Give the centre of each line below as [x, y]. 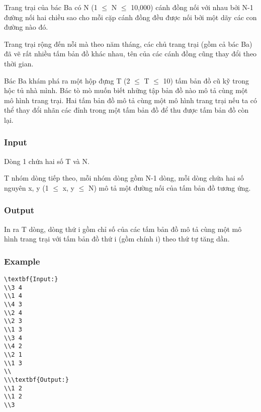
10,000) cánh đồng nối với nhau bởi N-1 [192, 7]
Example [22, 261]
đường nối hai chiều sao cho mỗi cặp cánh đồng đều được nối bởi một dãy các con [130, 17]
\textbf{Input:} [31, 279]
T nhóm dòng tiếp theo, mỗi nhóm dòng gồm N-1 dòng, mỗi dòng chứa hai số [124, 178]
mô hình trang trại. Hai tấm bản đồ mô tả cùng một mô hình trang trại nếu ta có [131, 100]
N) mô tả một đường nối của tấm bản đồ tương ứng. [169, 187]
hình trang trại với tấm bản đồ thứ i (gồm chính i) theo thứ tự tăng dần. [117, 239]
